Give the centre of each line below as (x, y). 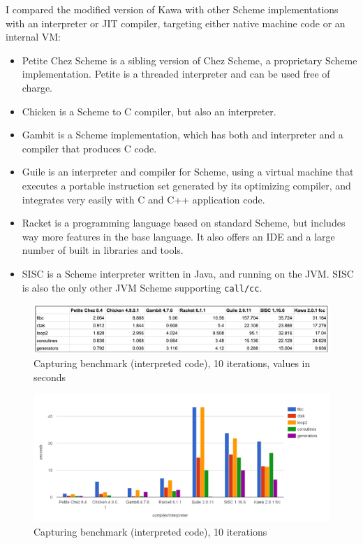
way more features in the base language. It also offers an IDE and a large (178, 236)
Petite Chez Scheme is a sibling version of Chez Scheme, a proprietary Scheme (190, 60)
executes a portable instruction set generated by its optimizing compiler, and (186, 185)
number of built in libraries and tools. (103, 250)
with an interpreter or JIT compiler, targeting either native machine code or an (176, 23)
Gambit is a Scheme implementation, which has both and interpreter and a (183, 135)
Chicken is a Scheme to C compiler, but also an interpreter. (149, 111)
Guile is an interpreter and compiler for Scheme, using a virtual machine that (188, 172)
